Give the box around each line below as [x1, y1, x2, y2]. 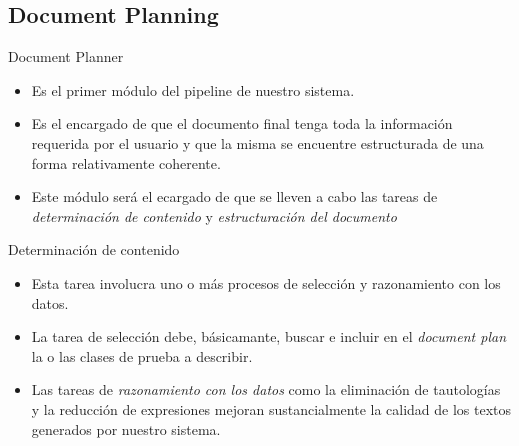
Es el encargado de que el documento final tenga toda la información [31, 113, 453, 134]
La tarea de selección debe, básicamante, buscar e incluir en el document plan [31, 326, 507, 347]
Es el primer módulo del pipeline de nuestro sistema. [31, 79, 355, 100]
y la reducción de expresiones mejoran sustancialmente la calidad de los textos [31, 398, 512, 419]
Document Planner [8, 46, 124, 67]
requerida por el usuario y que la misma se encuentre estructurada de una [31, 132, 484, 153]
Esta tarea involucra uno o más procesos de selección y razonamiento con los [31, 272, 501, 293]
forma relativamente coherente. [31, 152, 221, 173]
